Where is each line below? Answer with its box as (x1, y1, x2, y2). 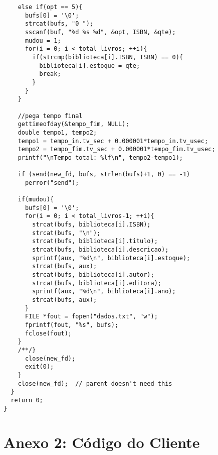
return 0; (11, 396, 43, 404)
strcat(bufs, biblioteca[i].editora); (32, 279, 161, 287)
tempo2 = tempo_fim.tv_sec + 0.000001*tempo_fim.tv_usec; (18, 146, 215, 153)
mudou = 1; (25, 37, 61, 44)
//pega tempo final (18, 112, 83, 120)
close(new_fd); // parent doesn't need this (18, 380, 172, 387)
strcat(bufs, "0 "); (25, 20, 93, 28)
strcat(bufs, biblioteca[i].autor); (32, 271, 154, 278)
